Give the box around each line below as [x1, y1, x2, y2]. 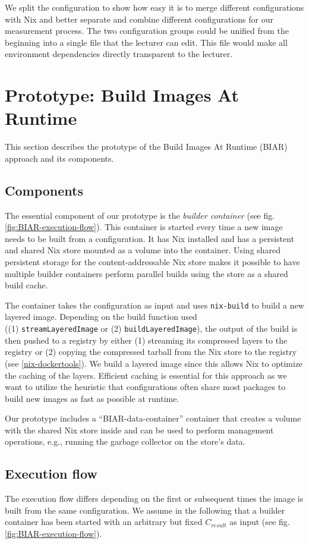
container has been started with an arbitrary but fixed [5, 515, 203, 528]
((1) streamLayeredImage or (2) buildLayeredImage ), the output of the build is [5, 322, 298, 335]
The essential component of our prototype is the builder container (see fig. [5, 209, 275, 221]
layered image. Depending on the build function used [5, 310, 197, 323]
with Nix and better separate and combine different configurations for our [5, 12, 273, 25]
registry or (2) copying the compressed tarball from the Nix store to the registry [5, 345, 297, 358]
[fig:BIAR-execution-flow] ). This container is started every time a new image [5, 221, 283, 233]
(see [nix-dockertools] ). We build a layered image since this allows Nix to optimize [5, 357, 303, 369]
